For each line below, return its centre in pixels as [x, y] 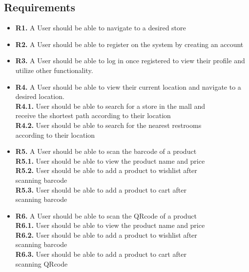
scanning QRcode [41, 263]
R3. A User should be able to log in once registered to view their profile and [130, 61]
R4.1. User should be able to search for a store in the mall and [110, 106]
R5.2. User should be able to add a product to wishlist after [106, 170]
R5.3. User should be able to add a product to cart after [101, 189]
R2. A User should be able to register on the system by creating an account [129, 44]
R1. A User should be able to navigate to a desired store [101, 28]
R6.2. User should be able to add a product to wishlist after [106, 235]
